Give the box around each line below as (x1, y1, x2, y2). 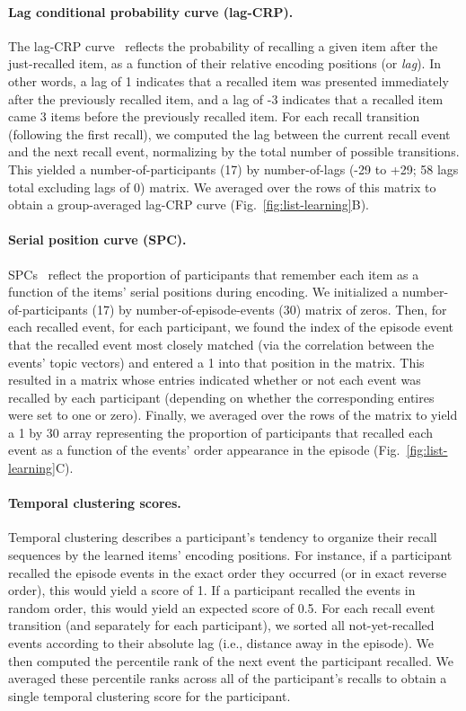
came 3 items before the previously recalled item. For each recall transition (8, 107, 420, 126)
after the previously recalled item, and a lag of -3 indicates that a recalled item (8, 89, 444, 108)
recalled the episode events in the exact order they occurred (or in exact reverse (8, 563, 447, 582)
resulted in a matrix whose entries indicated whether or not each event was (8, 370, 421, 389)
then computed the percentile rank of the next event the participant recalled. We (8, 651, 453, 670)
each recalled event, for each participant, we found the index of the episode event (8, 317, 454, 336)
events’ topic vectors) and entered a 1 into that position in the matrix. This (8, 352, 425, 371)
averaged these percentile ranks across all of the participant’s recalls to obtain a (8, 669, 447, 688)
